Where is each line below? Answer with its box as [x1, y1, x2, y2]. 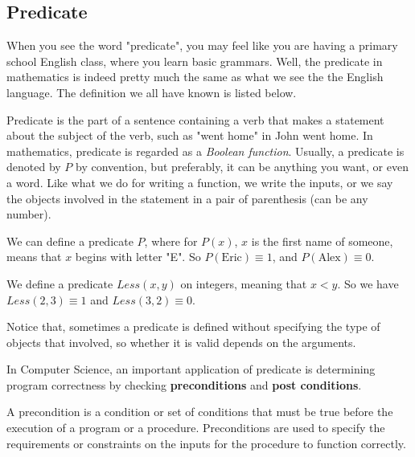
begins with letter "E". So [75, 248, 201, 265]
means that [6, 248, 62, 265]
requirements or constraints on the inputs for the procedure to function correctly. [6, 435, 406, 451]
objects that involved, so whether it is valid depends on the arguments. [6, 333, 356, 350]
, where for [144, 232, 198, 249]
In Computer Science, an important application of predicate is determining [6, 361, 376, 377]
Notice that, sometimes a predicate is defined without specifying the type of [6, 318, 380, 335]
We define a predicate [6, 275, 113, 292]
